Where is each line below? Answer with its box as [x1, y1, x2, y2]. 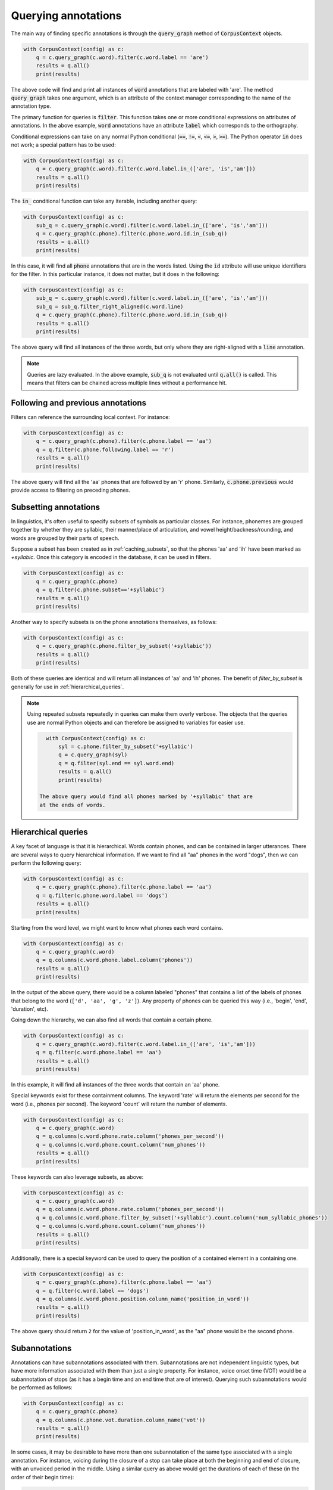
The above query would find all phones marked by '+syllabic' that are [39, 793, 253, 800]
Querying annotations [11, 9, 122, 22]
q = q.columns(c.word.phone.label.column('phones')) [36, 957, 193, 964]
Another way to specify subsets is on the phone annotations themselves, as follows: [11, 619, 217, 626]
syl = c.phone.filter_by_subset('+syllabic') [58, 743, 193, 750]
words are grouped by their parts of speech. [11, 534, 120, 542]
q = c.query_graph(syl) [58, 752, 128, 758]
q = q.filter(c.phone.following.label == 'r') [36, 446, 175, 453]
